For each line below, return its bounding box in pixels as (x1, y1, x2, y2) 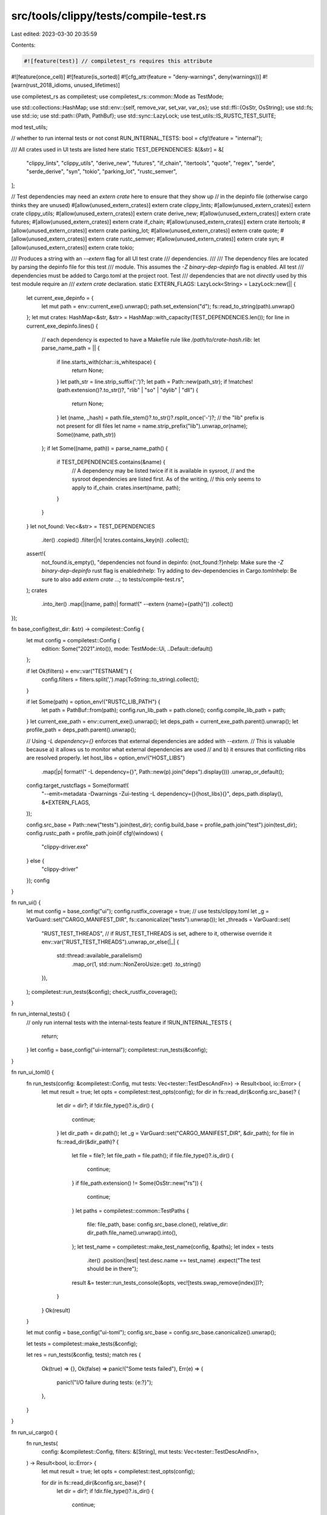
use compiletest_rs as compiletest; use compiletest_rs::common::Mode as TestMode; (11, 93, 224, 100)
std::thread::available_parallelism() (56, 952, 142, 959)
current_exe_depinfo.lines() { (26, 322, 98, 330)
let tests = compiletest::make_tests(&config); (26, 1340, 137, 1347)
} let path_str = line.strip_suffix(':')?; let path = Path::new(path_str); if (56, 378, 227, 385)
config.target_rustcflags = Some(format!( (26, 782, 129, 789)
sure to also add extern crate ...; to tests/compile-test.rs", (41, 576, 185, 583)
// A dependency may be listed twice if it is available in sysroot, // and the (71, 467, 255, 474)
